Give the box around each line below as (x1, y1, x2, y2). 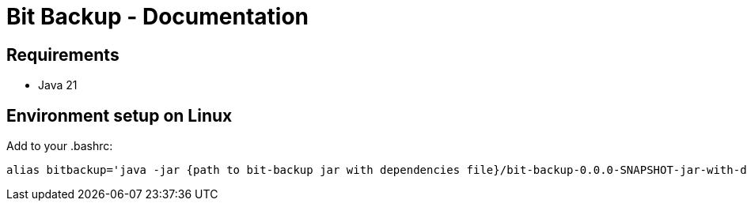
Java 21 (38, 78, 78, 92)
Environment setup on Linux (6, 105, 233, 126)
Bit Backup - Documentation (6, 3, 309, 30)
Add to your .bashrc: (6, 139, 113, 153)
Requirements (6, 44, 119, 65)
